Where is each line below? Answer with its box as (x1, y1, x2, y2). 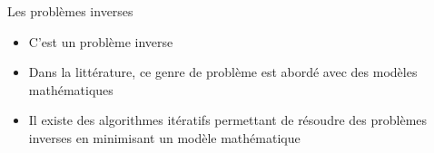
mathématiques (28, 80, 113, 99)
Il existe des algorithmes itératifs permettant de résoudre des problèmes (28, 110, 428, 129)
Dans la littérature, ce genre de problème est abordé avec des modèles (28, 62, 418, 81)
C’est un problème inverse (28, 32, 173, 51)
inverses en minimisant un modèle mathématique (28, 128, 301, 147)
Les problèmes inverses (7, 2, 133, 20)
